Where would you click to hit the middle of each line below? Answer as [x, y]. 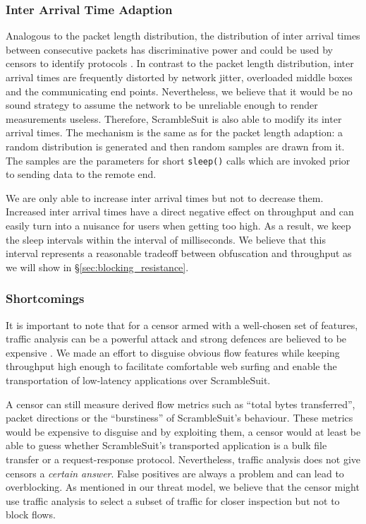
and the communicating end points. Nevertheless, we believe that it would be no [179, 91]
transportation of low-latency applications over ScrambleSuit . [138, 380]
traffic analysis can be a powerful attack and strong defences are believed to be [176, 339]
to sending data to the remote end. [81, 174]
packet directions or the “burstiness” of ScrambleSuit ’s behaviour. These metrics [179, 418]
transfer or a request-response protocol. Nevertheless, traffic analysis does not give [183, 459]
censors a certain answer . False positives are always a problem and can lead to [175, 473]
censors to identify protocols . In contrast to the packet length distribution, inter [180, 63]
